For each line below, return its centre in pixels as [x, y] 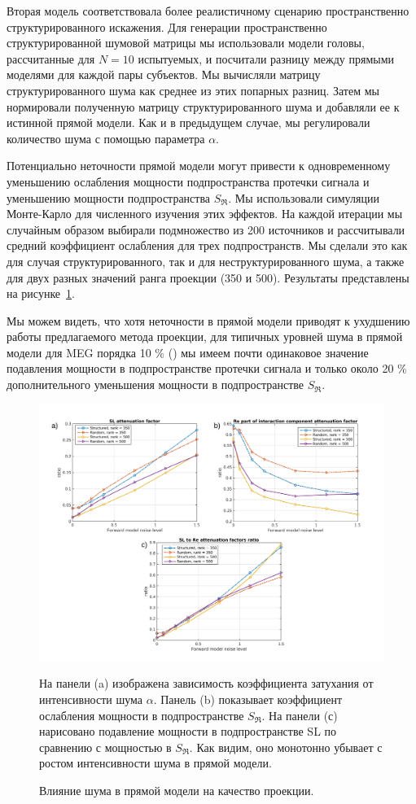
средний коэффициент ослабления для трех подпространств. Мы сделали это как [207, 245]
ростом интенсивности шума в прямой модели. [155, 763]
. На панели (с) [300, 715]
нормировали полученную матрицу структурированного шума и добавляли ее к [203, 106]
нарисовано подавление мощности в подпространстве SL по [188, 731]
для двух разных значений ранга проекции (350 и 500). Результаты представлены [208, 277]
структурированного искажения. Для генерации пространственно [167, 26]
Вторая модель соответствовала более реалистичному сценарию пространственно [208, 11]
